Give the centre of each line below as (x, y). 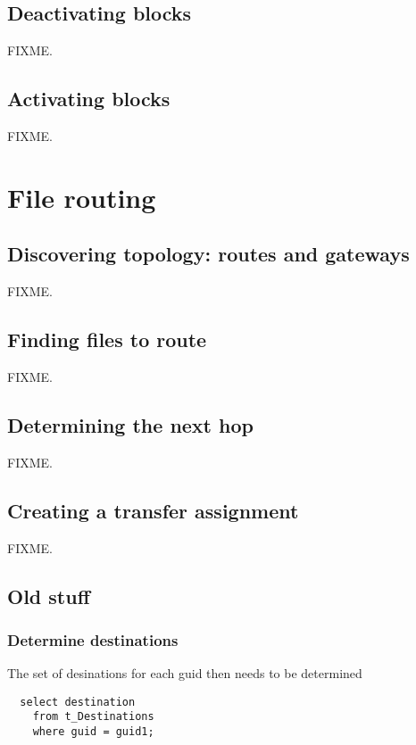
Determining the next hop (130, 424)
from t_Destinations (93, 717)
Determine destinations (93, 639)
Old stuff (49, 596)
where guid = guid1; (93, 732)
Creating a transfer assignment (153, 510)
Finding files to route (107, 339)
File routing (82, 197)
